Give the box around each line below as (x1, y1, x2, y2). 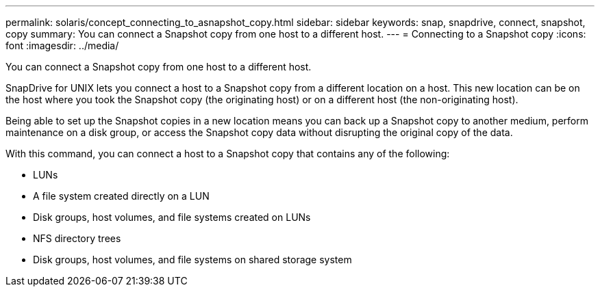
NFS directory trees (33, 233, 121, 244)
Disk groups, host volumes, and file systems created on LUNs (33, 211, 311, 223)
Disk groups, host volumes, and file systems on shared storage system (33, 254, 352, 265)
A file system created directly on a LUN (33, 190, 210, 202)
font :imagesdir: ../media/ (5, 40, 119, 51)
